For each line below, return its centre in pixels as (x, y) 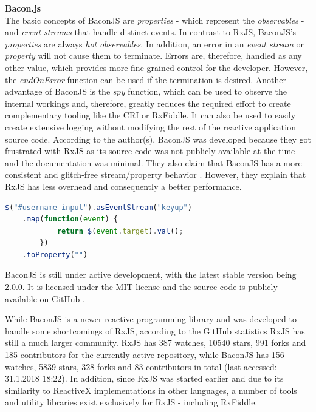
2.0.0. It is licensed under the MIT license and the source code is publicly (141, 287)
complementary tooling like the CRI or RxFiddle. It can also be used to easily (150, 115)
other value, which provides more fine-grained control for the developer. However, (156, 67)
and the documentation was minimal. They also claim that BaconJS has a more (153, 162)
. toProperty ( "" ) (55, 255)
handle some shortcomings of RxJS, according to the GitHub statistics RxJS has (155, 330)
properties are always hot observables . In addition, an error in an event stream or (154, 43)
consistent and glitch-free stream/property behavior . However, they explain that (156, 174)
